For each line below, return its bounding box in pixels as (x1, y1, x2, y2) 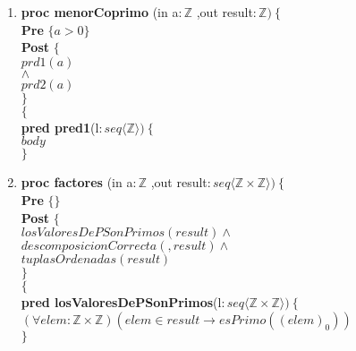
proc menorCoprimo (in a (21, 3, 179, 21)
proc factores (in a (21, 173, 133, 192)
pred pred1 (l (21, 117, 99, 136)
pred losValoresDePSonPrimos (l (21, 293, 222, 312)
